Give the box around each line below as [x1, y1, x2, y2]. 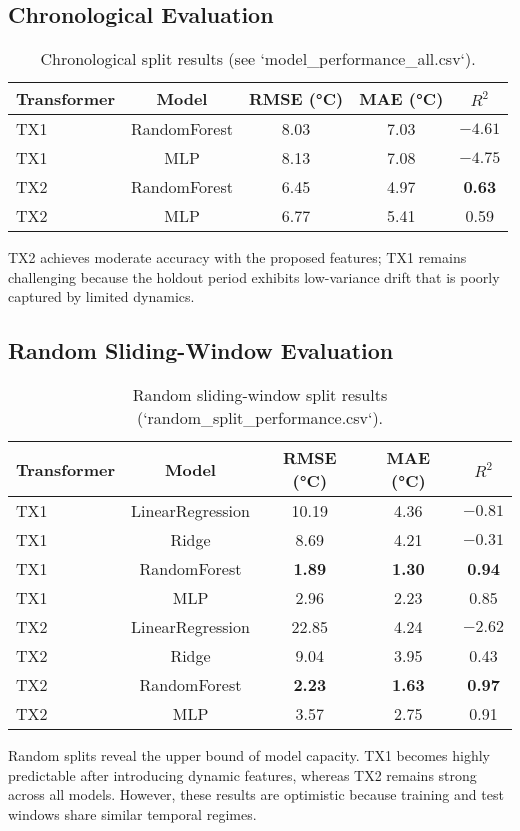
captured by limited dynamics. [8, 286, 195, 307]
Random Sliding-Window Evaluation [8, 335, 394, 366]
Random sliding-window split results [132, 383, 388, 407]
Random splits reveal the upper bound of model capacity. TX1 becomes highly [8, 745, 490, 766]
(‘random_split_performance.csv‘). [136, 406, 384, 430]
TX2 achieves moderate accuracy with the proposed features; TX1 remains [8, 247, 467, 268]
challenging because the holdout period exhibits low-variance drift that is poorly [8, 266, 500, 287]
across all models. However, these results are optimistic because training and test [8, 784, 504, 805]
